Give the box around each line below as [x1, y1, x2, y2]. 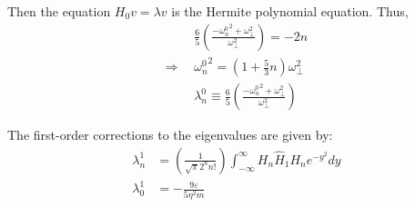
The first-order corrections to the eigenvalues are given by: [7, 125, 333, 144]
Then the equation [7, 2, 111, 20]
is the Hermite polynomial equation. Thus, [171, 2, 409, 20]
